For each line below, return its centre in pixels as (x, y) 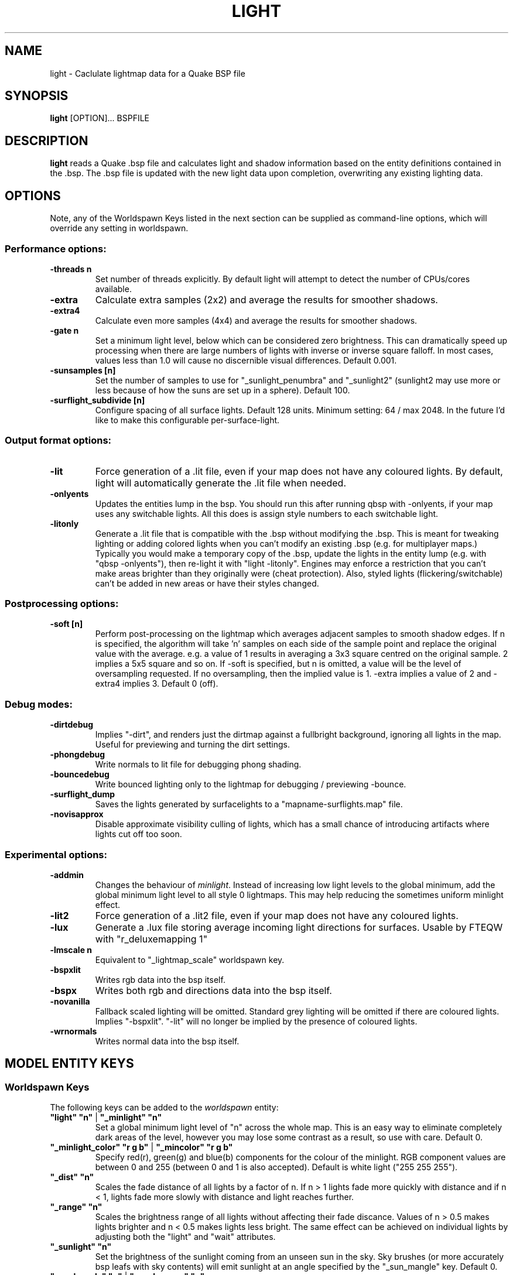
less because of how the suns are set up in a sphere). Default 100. (223, 390)
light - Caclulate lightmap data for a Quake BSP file (148, 73)
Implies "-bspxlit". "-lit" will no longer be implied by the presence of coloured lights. (256, 1021)
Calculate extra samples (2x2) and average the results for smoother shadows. (266, 299)
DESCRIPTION (47, 140)
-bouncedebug (80, 774)
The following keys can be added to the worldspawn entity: (164, 1108)
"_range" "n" (76, 1207)
